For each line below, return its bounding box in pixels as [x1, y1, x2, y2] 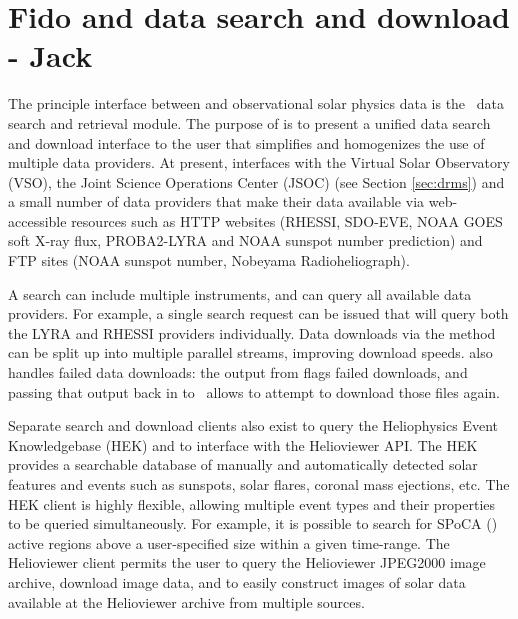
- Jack [8, 35, 93, 76]
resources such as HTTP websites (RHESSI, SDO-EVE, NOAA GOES [71, 210, 503, 231]
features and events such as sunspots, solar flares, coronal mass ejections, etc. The [8, 474, 510, 494]
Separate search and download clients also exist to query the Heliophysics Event [8, 415, 498, 436]
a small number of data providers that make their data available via [8, 191, 425, 212]
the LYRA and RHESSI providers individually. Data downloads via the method [8, 322, 496, 343]
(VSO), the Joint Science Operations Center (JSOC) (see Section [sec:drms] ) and [8, 171, 505, 192]
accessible [8, 210, 67, 231]
